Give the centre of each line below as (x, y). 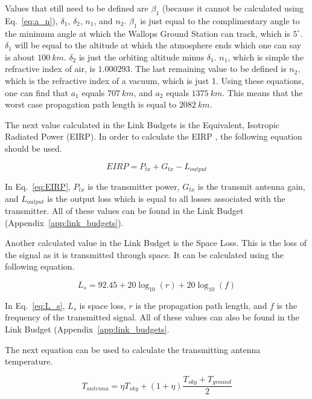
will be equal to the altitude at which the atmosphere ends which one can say (158, 45)
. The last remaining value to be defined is (208, 69)
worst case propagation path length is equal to (91, 104)
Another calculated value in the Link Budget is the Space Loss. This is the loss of (156, 243)
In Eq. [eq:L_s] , (35, 305)
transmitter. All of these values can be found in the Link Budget (124, 211)
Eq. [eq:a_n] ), (31, 20)
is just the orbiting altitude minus (142, 57)
